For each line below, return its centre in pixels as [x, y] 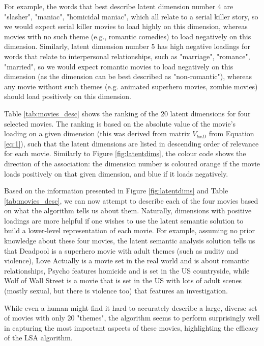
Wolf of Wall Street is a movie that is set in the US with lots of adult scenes [123, 280]
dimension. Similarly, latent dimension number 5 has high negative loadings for [127, 46]
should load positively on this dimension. [68, 96]
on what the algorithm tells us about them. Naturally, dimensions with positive [128, 211]
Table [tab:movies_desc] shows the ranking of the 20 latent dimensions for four [127, 113]
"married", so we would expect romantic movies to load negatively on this [119, 66]
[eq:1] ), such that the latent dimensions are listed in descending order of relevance [131, 143]
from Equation [231, 133]
